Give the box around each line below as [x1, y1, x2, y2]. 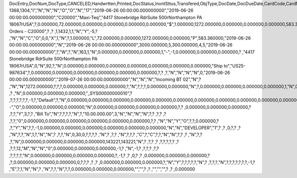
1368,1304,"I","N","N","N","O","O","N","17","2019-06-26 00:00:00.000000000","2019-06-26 [9, 7, 194, 13]
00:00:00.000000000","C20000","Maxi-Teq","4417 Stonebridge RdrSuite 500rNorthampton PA [9, 14, 202, 20]
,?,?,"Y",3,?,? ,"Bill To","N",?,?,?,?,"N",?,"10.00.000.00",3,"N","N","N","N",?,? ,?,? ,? [9, 111, 166, 117]
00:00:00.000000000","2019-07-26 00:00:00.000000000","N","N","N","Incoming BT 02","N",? [9, 76, 201, 82]
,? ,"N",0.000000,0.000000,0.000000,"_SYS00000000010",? [9, 90, 133, 96]
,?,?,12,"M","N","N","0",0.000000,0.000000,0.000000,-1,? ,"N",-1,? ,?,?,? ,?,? [9, 145, 159, 151]
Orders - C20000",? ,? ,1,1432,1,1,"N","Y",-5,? [9, 28, 98, 34]
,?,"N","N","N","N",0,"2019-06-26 [164, 70, 230, 75]
